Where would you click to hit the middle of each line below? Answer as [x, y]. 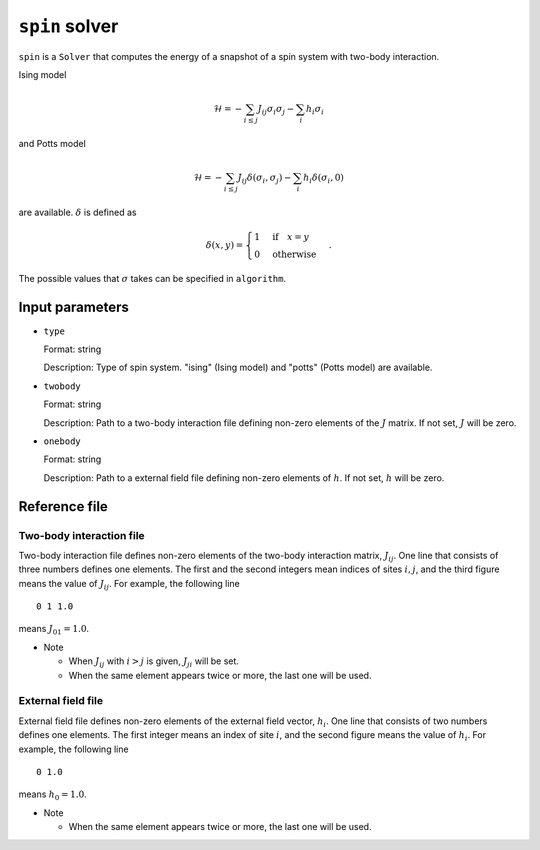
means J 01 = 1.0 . [54, 630]
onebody [62, 441]
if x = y [290, 236]
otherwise [294, 254]
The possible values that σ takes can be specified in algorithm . [152, 278]
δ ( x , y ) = [224, 244]
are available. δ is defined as [77, 212]
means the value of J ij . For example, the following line [129, 584]
